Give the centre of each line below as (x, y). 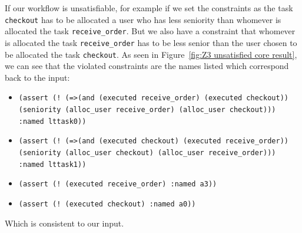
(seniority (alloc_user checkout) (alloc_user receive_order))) (147, 153)
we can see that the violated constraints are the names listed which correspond (147, 66)
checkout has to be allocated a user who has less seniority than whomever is (143, 19)
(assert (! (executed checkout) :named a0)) (107, 204)
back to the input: (37, 77)
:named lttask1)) (52, 164)
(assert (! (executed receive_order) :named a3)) (118, 184)
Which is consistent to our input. (64, 223)
